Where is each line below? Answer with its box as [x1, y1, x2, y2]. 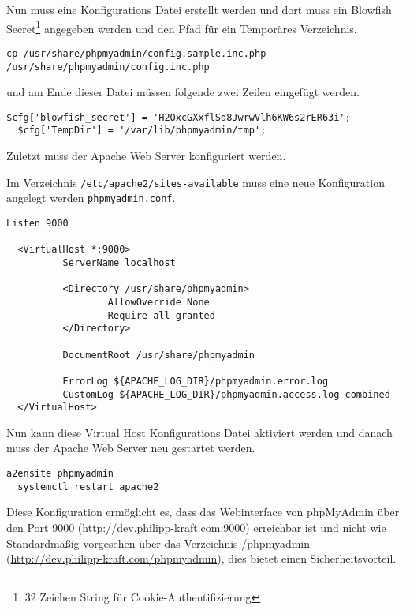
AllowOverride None [107, 296, 210, 308]
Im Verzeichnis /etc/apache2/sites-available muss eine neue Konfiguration [6, 174, 385, 190]
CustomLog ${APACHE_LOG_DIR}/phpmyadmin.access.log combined [62, 388, 390, 400]
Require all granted [107, 309, 215, 321]
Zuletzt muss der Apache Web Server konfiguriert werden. [6, 148, 286, 164]
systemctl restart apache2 [17, 481, 159, 492]
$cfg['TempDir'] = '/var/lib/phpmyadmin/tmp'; [17, 125, 266, 137]
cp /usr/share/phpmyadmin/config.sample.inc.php [6, 47, 266, 59]
